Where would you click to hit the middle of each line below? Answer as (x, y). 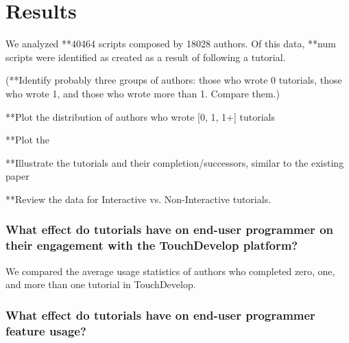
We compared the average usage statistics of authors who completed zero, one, (170, 271)
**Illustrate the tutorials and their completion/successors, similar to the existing (175, 162)
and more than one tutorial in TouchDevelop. (101, 284)
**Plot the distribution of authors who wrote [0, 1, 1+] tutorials (141, 116)
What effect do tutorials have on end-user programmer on (170, 229)
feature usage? (46, 330)
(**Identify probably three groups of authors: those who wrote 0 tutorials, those (174, 80)
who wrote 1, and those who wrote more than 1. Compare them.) (143, 93)
